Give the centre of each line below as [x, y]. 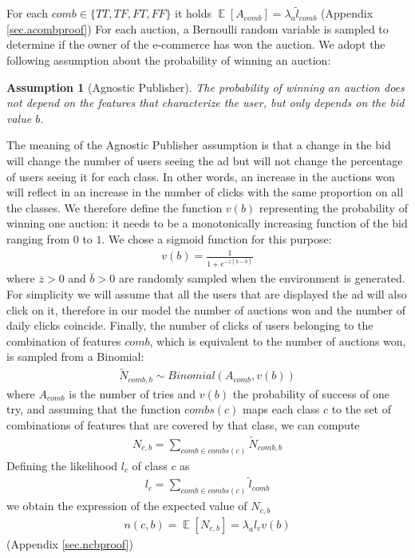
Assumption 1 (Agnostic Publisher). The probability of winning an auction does [206, 87]
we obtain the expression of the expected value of [127, 506]
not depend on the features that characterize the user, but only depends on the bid [206, 103]
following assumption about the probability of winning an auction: [169, 60]
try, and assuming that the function [94, 409]
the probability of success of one [311, 393]
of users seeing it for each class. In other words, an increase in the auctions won [201, 176]
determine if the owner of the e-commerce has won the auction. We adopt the [196, 44]
